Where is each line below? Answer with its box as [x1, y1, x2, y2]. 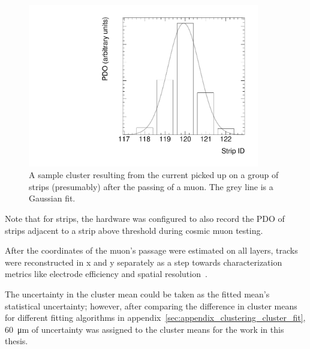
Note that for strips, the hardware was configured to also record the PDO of [5, 212, 285, 225]
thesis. [5, 335, 28, 347]
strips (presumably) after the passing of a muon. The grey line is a [29, 180, 273, 192]
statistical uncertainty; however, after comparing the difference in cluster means [5, 299, 297, 312]
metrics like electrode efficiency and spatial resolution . [5, 267, 207, 280]
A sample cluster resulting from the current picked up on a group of [29, 169, 279, 181]
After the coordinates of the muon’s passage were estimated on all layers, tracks [5, 244, 298, 257]
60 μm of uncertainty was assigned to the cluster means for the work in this [5, 323, 284, 335]
